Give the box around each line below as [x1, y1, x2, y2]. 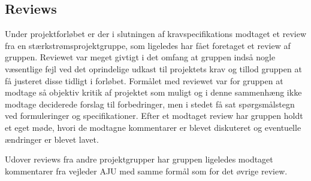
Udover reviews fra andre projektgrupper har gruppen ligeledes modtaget [5, 153, 273, 165]
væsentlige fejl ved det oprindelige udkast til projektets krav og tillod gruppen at [5, 62, 302, 75]
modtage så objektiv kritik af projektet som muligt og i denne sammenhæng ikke [5, 86, 302, 99]
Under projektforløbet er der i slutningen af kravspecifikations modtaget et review [5, 27, 306, 40]
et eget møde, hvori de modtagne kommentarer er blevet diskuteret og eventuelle [5, 121, 301, 133]
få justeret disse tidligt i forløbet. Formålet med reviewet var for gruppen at [5, 74, 283, 87]
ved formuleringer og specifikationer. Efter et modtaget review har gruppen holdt [5, 109, 303, 122]
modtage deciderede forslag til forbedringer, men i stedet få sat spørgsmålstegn [5, 97, 295, 110]
